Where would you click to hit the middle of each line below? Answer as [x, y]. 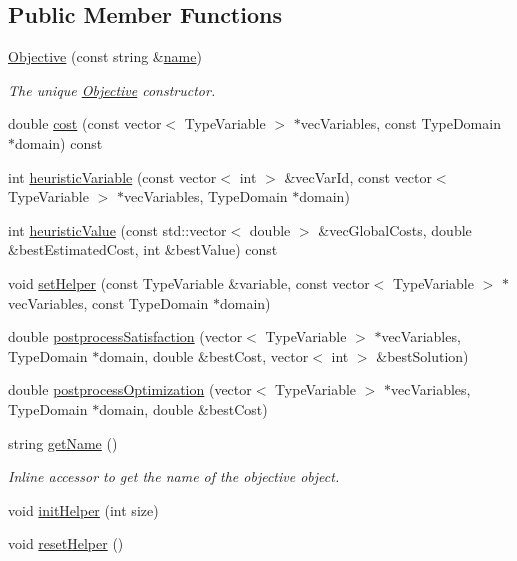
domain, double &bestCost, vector [204, 355]
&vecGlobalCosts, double [395, 229]
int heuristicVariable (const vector [112, 176]
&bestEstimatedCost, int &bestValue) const [143, 249]
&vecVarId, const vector [358, 176]
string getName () [63, 442]
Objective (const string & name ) [105, 56]
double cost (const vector [85, 123]
